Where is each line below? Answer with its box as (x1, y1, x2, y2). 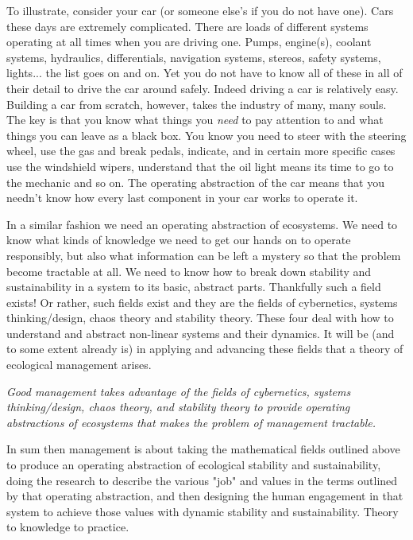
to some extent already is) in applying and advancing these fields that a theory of (6, 340, 403, 357)
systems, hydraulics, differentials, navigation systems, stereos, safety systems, (6, 49, 381, 65)
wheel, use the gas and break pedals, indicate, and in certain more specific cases (6, 142, 396, 159)
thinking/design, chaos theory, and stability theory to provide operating (6, 398, 350, 415)
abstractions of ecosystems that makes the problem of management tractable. (6, 414, 376, 430)
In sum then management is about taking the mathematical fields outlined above (6, 441, 400, 457)
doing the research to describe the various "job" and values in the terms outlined (6, 472, 398, 488)
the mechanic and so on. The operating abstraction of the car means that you (6, 173, 384, 190)
